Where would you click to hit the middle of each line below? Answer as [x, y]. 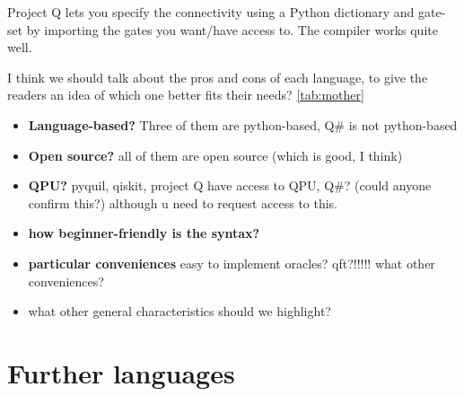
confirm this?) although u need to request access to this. [183, 202]
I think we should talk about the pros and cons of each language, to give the [218, 77]
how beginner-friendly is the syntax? [144, 233]
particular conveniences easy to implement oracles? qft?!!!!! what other [232, 263]
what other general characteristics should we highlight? [179, 311]
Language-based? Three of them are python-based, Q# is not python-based [243, 124]
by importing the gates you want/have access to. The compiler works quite [232, 29]
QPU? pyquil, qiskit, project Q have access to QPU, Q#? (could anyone [230, 185]
